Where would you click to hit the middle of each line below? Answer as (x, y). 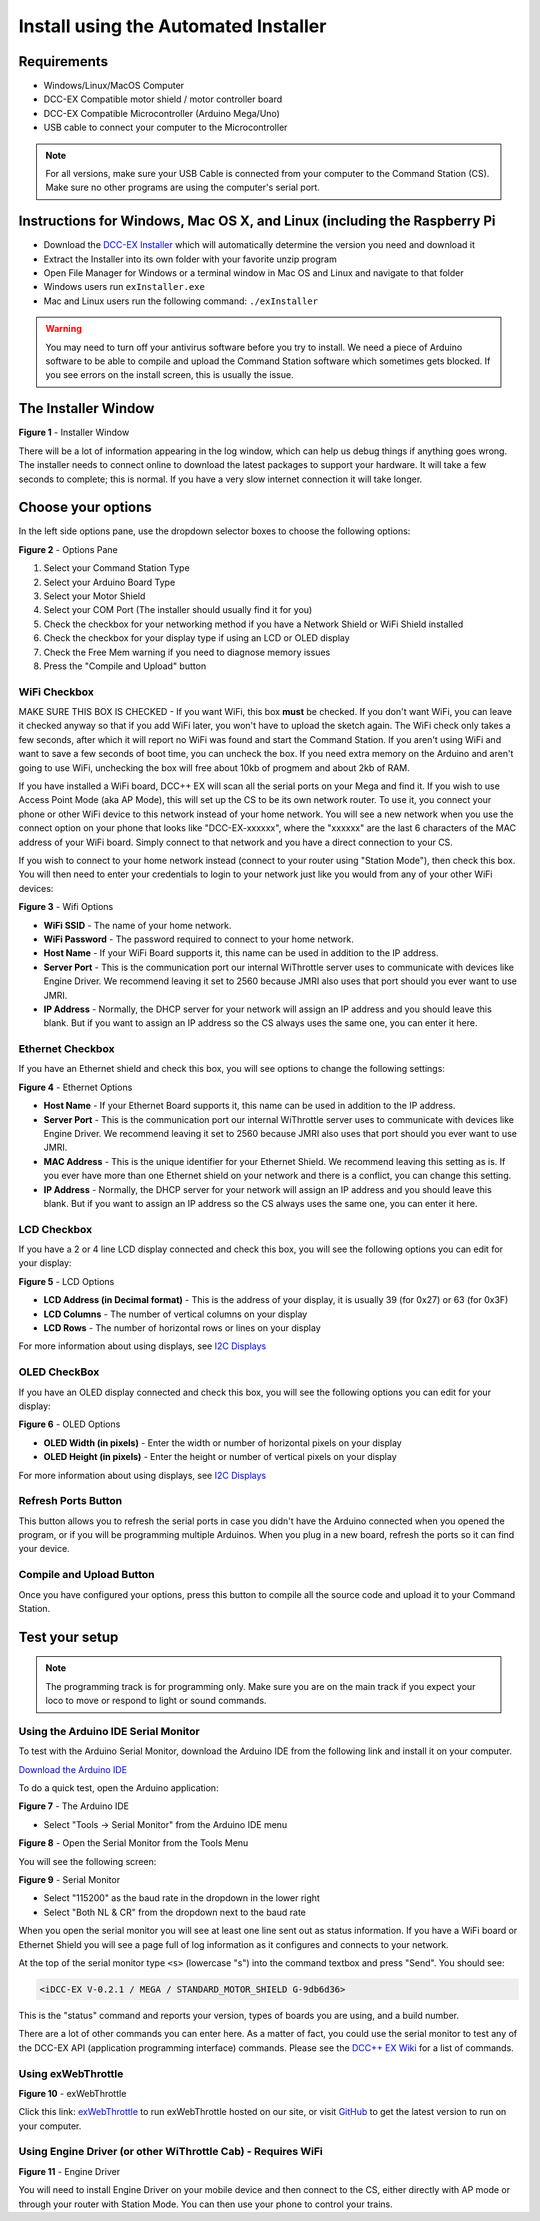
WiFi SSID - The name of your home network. (137, 925)
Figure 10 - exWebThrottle (72, 2093)
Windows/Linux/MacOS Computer (114, 86)
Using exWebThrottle (71, 2073)
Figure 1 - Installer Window (74, 432)
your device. (44, 1549)
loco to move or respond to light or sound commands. (156, 1701)
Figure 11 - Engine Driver (69, 2171)
